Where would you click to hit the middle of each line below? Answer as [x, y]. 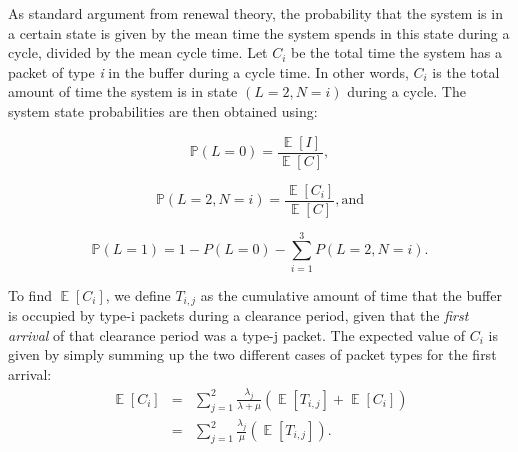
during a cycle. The [406, 91]
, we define [138, 294]
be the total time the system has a [397, 52]
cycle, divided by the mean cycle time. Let [138, 52]
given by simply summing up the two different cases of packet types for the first [252, 354]
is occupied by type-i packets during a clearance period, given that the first [238, 315]
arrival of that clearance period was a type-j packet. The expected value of [237, 334]
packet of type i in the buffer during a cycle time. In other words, [208, 71]
